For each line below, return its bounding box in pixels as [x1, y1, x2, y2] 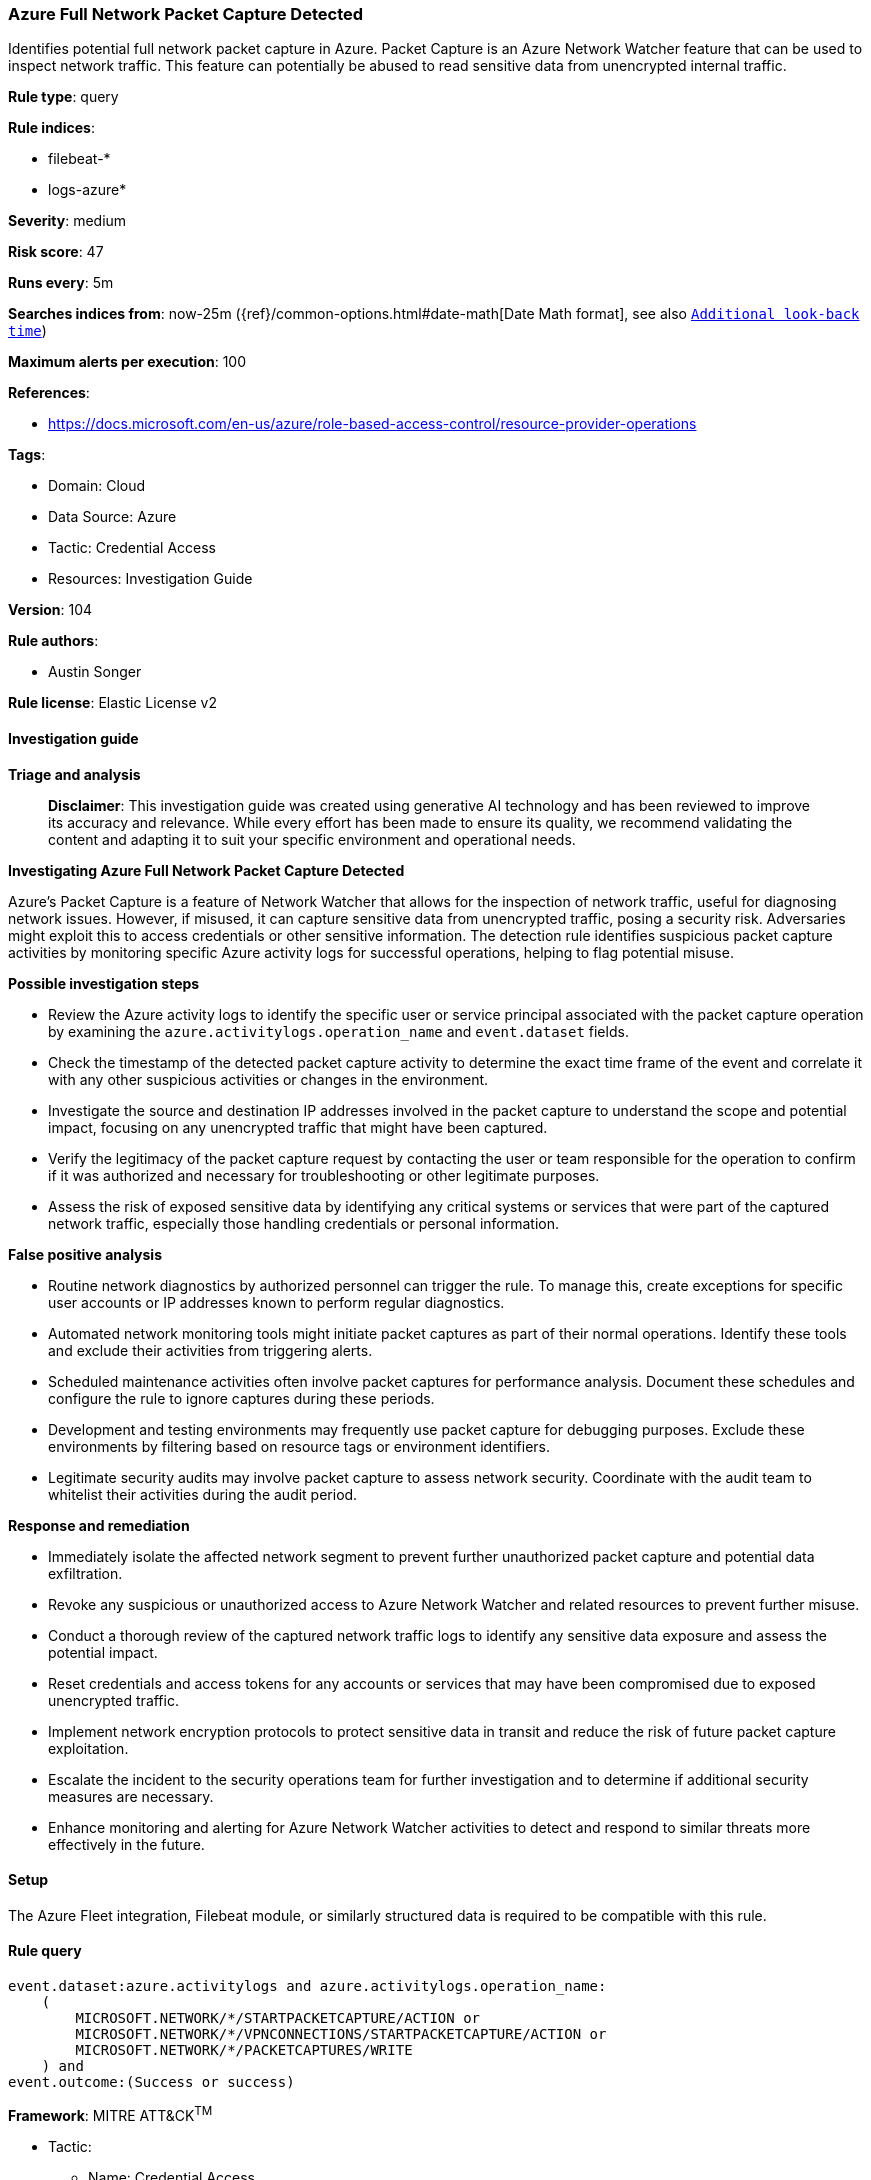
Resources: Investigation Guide [48, 570, 253, 588]
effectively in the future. [48, 1835, 205, 1853]
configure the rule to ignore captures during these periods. [48, 1389, 435, 1407]
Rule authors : [8, 632, 99, 650]
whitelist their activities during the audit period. [48, 1485, 358, 1503]
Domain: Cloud [48, 477, 146, 495]
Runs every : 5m [8, 274, 114, 292]
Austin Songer [48, 663, 142, 681]
